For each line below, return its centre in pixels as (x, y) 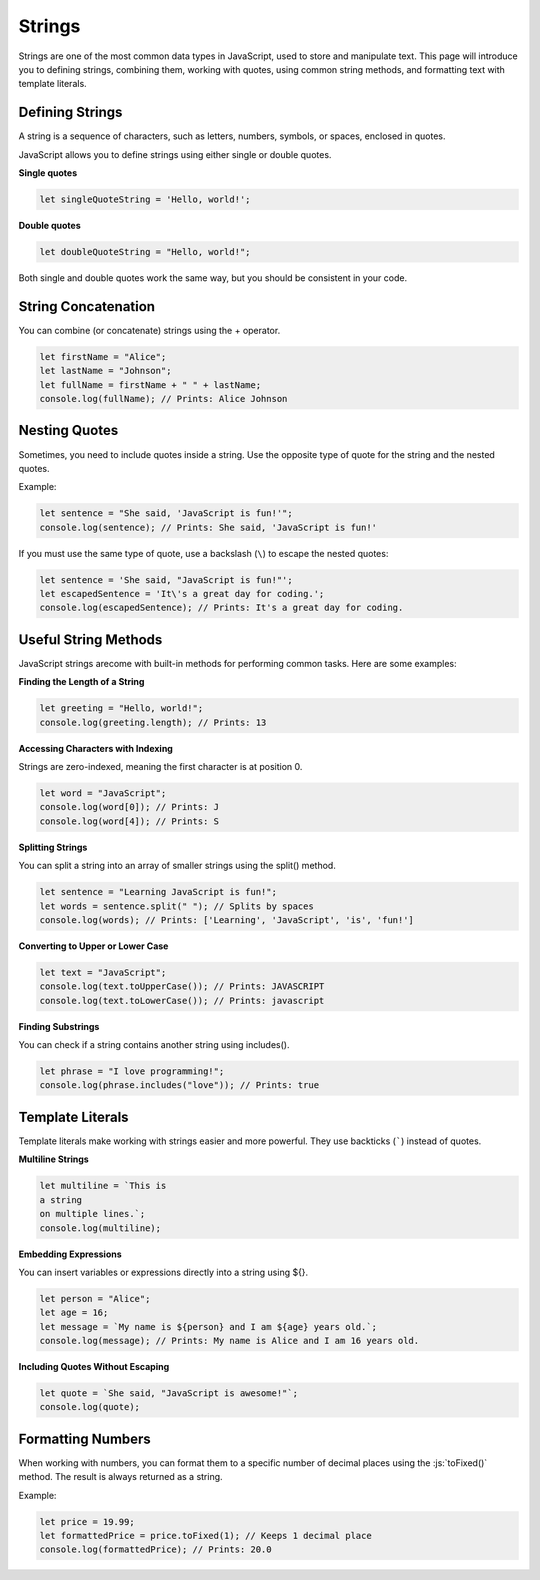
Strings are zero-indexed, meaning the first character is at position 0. (160, 767)
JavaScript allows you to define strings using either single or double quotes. (175, 154)
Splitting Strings (53, 847)
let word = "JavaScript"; (103, 793)
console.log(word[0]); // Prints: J (129, 807)
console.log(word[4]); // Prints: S (129, 821)
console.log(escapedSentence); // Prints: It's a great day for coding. (221, 608)
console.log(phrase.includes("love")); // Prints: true (179, 1085)
